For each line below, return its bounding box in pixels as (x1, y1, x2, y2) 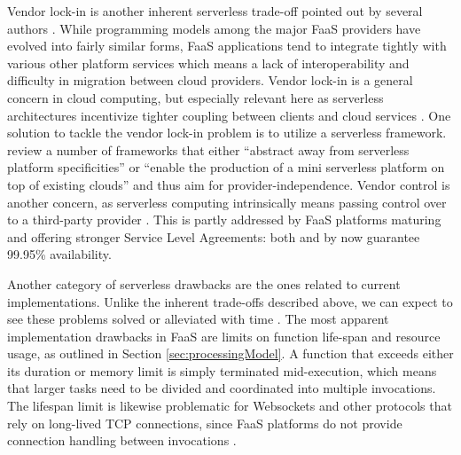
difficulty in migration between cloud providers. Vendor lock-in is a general (7, 71, 413, 90)
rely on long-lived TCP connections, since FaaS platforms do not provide (7, 413, 402, 432)
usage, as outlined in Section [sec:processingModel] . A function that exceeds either (7, 344, 454, 363)
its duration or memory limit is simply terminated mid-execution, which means (7, 361, 437, 380)
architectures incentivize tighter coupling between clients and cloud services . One (7, 106, 451, 124)
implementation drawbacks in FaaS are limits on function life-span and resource (7, 326, 441, 345)
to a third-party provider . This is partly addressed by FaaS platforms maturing (7, 210, 441, 229)
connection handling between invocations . (7, 431, 237, 450)
